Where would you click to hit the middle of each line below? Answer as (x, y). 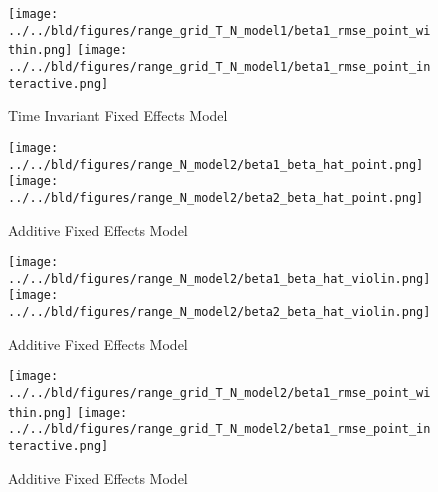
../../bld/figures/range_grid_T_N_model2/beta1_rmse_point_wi (219, 392)
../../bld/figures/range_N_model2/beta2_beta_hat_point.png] (216, 197)
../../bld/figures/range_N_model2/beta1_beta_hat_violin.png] (219, 278)
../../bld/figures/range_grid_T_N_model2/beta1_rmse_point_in (219, 429)
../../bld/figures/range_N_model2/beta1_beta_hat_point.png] (216, 164)
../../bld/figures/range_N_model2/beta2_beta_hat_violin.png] (219, 312)
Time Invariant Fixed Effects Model (118, 115)
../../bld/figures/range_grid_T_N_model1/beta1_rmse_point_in (219, 66)
